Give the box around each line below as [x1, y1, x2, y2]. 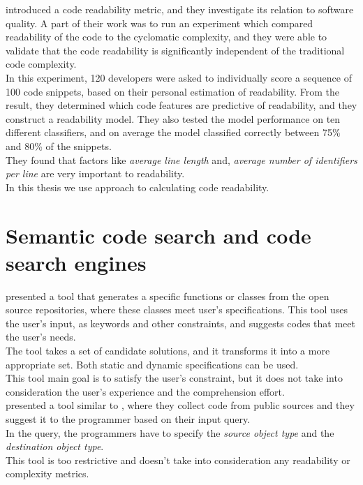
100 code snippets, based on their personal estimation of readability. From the [6, 84, 339, 98]
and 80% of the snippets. [6, 138, 112, 153]
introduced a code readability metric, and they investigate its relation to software [6, 2, 354, 16]
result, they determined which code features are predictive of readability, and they [6, 98, 357, 112]
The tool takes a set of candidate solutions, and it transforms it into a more [6, 343, 330, 357]
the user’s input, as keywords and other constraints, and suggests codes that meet [6, 315, 356, 330]
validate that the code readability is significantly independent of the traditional [6, 43, 345, 57]
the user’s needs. [6, 329, 76, 344]
